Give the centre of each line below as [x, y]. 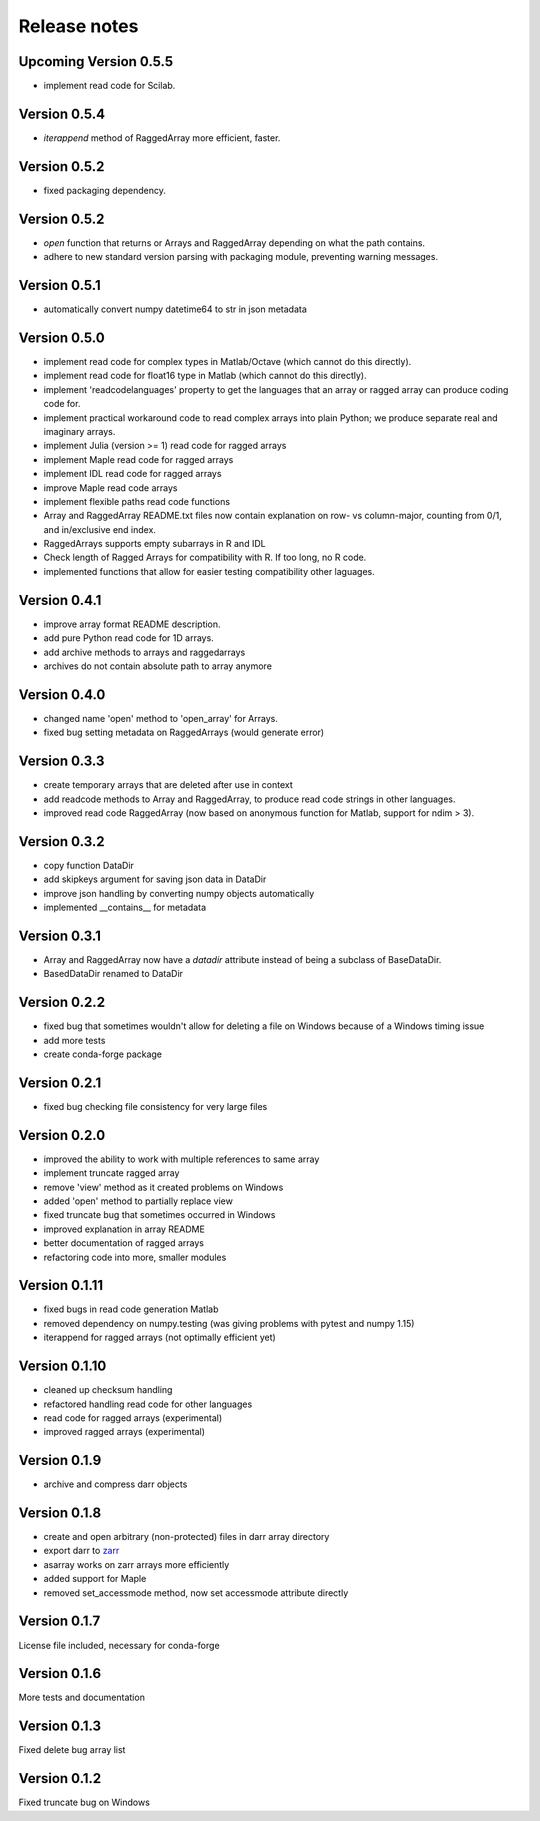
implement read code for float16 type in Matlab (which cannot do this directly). [205, 376]
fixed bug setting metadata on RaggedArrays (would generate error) [184, 732]
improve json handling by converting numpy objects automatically [179, 893]
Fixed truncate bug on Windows [84, 1802]
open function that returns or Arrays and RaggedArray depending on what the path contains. [234, 242]
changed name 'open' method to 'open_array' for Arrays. [161, 718]
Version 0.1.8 [60, 1513]
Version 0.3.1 [60, 935]
